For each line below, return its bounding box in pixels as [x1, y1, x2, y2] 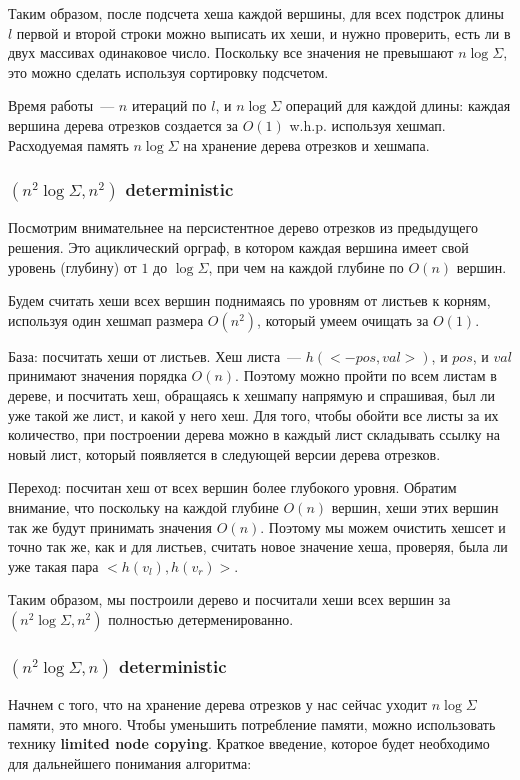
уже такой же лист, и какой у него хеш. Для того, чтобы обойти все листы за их [8, 404, 499, 425]
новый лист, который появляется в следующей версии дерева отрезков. [8, 443, 441, 464]
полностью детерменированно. [108, 608, 294, 629]
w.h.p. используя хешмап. [289, 114, 446, 135]
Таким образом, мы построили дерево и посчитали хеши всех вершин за [8, 589, 451, 610]
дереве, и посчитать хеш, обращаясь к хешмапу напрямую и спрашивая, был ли [8, 384, 495, 405]
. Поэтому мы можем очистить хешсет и [260, 516, 506, 537]
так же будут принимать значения [8, 516, 213, 537]
